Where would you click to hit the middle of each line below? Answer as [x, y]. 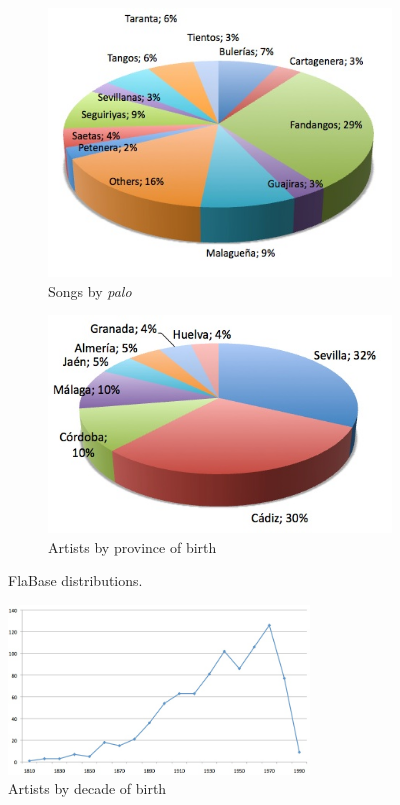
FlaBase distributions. [75, 580]
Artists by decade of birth [87, 788]
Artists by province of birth [132, 546]
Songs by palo [90, 290]
